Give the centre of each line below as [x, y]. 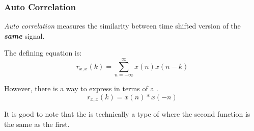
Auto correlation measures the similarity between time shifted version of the [122, 26]
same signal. [24, 35]
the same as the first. [37, 124]
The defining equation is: [43, 53]
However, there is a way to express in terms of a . [81, 88]
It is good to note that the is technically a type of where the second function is [127, 114]
